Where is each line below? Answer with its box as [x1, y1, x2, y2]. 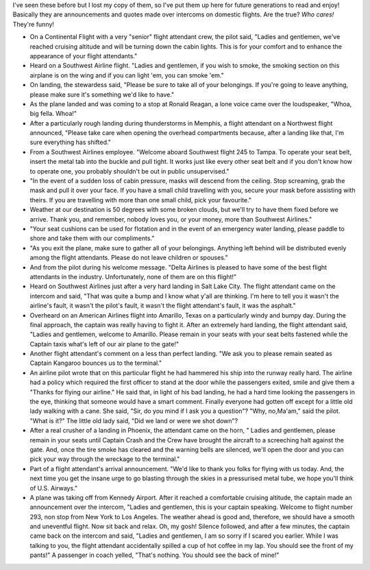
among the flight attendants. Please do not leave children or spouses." [29, 254, 229, 262]
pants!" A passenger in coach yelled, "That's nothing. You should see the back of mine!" [29, 551, 280, 559]
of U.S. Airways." [29, 484, 78, 492]
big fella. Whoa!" [29, 110, 77, 118]
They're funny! [12, 20, 55, 28]
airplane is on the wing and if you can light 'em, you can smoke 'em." [29, 71, 224, 79]
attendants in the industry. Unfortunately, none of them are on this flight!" [29, 272, 237, 281]
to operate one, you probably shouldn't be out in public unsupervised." [29, 167, 230, 175]
